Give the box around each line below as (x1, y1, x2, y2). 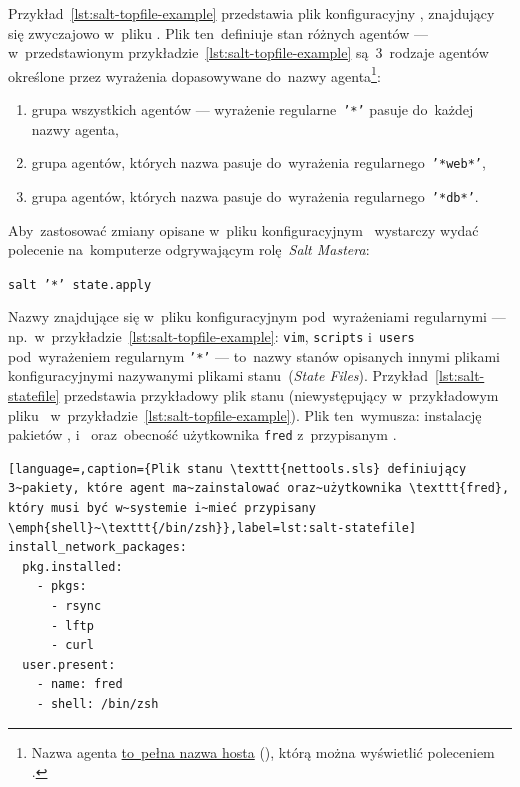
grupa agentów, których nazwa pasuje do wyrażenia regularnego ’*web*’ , (31, 152, 486, 173)
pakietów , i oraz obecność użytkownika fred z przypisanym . (8, 424, 397, 445)
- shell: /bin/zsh (36, 696, 159, 711)
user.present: (22, 657, 116, 672)
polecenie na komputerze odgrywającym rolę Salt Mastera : (8, 239, 370, 260)
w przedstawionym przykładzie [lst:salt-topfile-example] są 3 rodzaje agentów (8, 42, 489, 63)
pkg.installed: (22, 559, 123, 574)
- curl (50, 638, 94, 653)
